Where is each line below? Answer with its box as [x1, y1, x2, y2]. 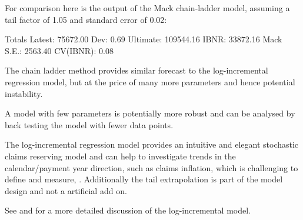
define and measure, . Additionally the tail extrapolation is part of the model [5, 173, 283, 185]
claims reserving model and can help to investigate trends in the [5, 149, 236, 162]
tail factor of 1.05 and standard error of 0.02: [5, 13, 167, 25]
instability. [5, 87, 43, 99]
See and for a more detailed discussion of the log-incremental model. [5, 204, 251, 216]
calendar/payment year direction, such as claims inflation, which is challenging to [5, 161, 298, 174]
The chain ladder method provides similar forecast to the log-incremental [5, 64, 268, 76]
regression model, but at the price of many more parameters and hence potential [5, 75, 295, 88]
